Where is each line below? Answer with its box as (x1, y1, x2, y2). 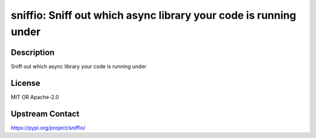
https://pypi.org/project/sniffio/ (11, 124, 86, 131)
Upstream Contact (11, 109, 80, 119)
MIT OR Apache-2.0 (11, 94, 59, 101)
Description (11, 47, 55, 57)
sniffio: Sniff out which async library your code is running (11, 9, 297, 22)
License (11, 78, 40, 88)
